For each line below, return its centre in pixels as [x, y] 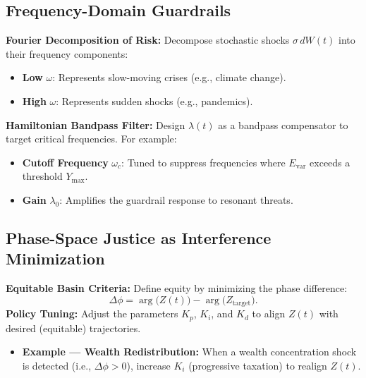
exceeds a [330, 162]
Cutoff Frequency [65, 162]
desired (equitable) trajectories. [73, 328]
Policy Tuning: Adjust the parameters [92, 313]
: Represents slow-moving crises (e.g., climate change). [169, 77]
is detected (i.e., [57, 365]
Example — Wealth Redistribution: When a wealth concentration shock [189, 352]
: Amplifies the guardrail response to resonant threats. [176, 199]
